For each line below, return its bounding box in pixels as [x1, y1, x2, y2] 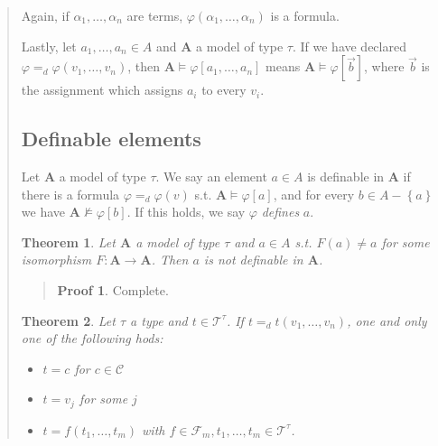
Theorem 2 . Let [21, 311, 116, 330]
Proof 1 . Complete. [57, 280, 169, 299]
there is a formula [21, 184, 120, 203]
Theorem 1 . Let [21, 232, 116, 251]
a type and [130, 311, 188, 330]
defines [261, 202, 300, 221]
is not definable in [203, 250, 303, 269]
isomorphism [21, 250, 92, 269]
